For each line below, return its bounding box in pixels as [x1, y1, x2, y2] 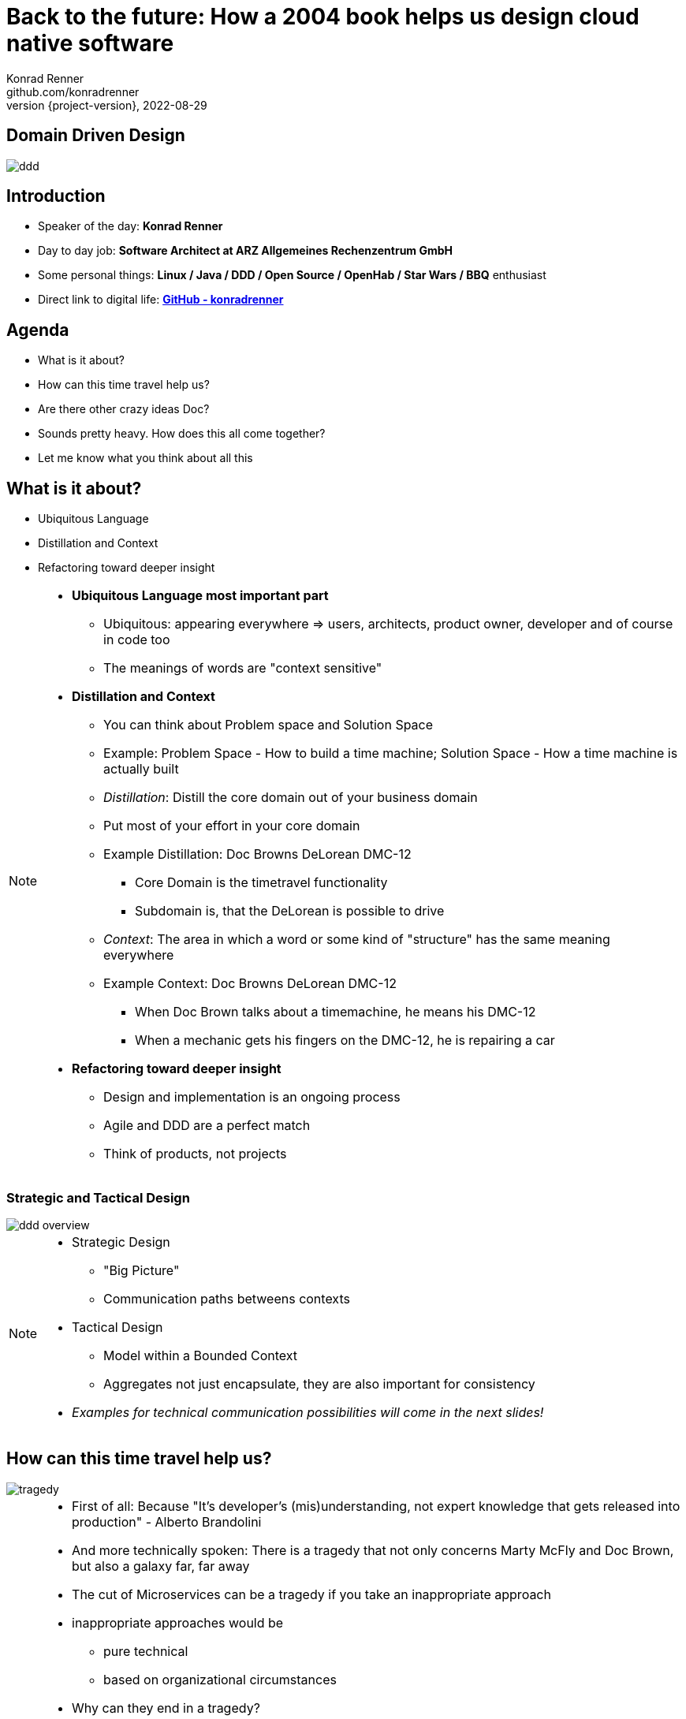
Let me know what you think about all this [38, 451, 253, 465]
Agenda [6, 319, 69, 340]
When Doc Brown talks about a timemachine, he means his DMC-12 [135, 1004, 536, 1020]
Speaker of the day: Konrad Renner [38, 219, 223, 233]
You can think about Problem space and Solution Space [103, 717, 434, 733]
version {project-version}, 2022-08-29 [6, 98, 207, 112]
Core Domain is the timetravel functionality [135, 874, 388, 891]
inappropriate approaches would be [72, 1614, 284, 1631]
